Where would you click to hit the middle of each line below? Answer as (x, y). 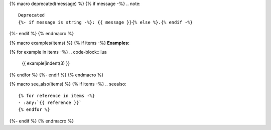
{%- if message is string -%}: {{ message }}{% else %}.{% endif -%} (106, 22)
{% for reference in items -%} (57, 96)
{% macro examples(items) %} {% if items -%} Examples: (70, 43)
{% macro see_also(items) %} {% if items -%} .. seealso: (68, 84)
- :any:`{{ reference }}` (50, 102)
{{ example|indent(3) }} (46, 63)
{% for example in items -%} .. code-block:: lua (58, 52)
